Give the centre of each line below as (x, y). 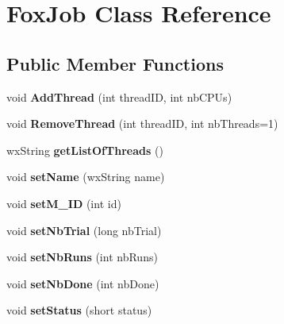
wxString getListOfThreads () (85, 150)
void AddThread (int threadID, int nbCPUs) (119, 96)
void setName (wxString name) (86, 177)
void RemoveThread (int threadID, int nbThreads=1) (142, 123)
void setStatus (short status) (79, 310)
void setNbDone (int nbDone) (83, 283)
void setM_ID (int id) (64, 203)
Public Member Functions (115, 63)
